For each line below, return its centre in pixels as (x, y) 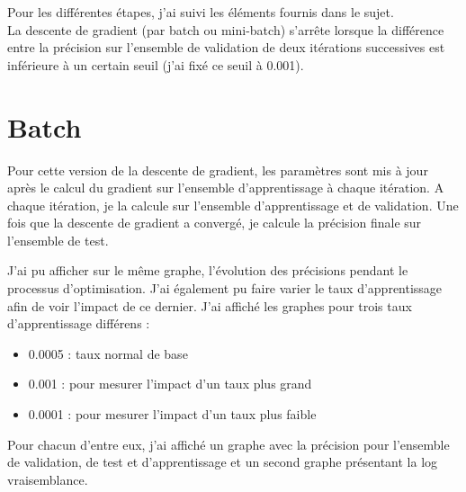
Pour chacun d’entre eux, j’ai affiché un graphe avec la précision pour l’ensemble (229, 444)
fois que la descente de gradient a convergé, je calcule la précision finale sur (215, 223)
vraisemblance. (48, 479)
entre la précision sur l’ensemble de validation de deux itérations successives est (226, 47)
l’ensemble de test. (58, 240)
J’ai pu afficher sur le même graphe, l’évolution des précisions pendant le (208, 270)
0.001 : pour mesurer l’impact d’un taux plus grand (170, 384)
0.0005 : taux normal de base (108, 353)
